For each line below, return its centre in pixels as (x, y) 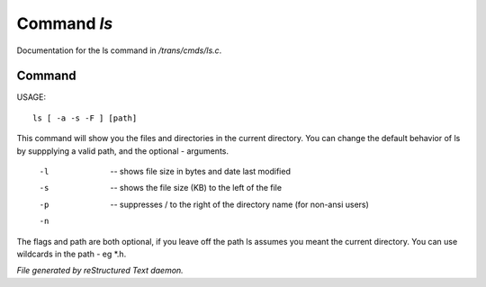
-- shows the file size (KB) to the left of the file (196, 188)
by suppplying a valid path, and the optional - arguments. (123, 151)
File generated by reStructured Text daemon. (100, 271)
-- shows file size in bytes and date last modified (201, 172)
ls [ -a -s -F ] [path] (85, 118)
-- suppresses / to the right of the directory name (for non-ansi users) (239, 204)
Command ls (65, 23)
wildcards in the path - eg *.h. (72, 254)
